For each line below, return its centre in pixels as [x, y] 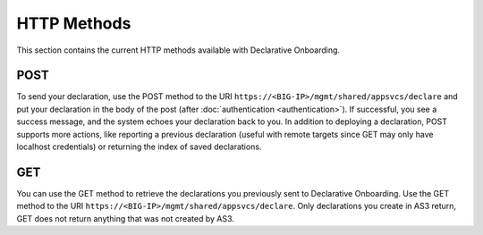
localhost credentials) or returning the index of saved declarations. [139, 147]
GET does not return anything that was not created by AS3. [125, 218]
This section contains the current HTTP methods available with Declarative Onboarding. [178, 50]
